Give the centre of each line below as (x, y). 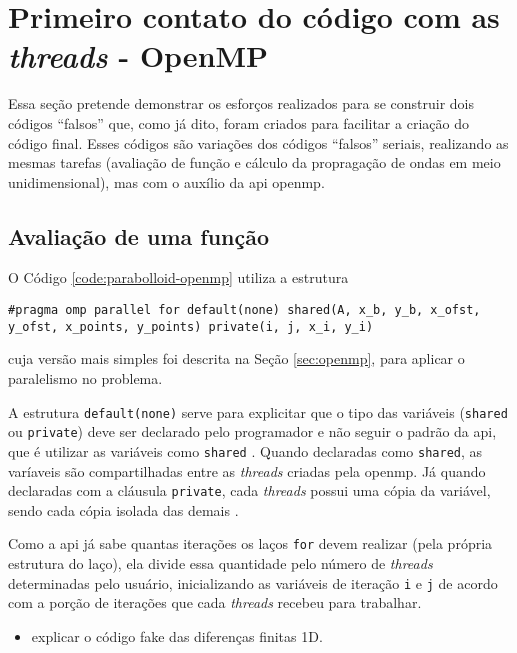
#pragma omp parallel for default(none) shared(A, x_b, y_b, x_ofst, (244, 310)
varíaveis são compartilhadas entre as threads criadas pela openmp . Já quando (247, 470)
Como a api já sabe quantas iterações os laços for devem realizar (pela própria (250, 543)
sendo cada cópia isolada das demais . (123, 509)
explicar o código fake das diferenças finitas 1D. (177, 635)
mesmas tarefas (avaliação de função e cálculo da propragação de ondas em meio (254, 162)
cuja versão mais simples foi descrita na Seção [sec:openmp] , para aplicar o (236, 358)
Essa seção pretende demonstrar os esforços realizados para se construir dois (241, 103)
